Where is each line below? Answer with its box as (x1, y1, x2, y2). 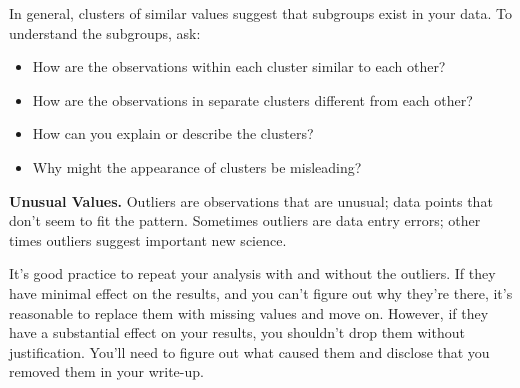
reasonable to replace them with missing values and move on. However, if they (9, 302, 489, 323)
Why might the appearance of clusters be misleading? (32, 156, 362, 177)
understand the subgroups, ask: (9, 22, 201, 43)
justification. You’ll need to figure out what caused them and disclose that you (9, 341, 490, 362)
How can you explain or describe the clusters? (32, 123, 314, 144)
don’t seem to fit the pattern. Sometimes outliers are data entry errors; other (9, 210, 481, 231)
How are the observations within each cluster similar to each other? (32, 56, 446, 77)
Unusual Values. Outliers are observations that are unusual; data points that (9, 190, 493, 211)
